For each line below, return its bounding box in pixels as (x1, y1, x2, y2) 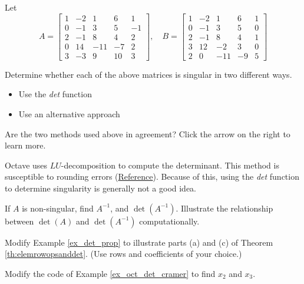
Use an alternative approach (18, 107, 120, 120)
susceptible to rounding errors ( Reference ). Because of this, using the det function (5, 170, 299, 183)
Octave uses (5, 158, 48, 171)
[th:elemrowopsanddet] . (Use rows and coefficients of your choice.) (5, 247, 242, 260)
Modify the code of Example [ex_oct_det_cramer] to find (5, 267, 216, 279)
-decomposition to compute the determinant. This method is (61, 158, 279, 171)
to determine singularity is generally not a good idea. (5, 181, 197, 194)
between (5, 214, 34, 227)
